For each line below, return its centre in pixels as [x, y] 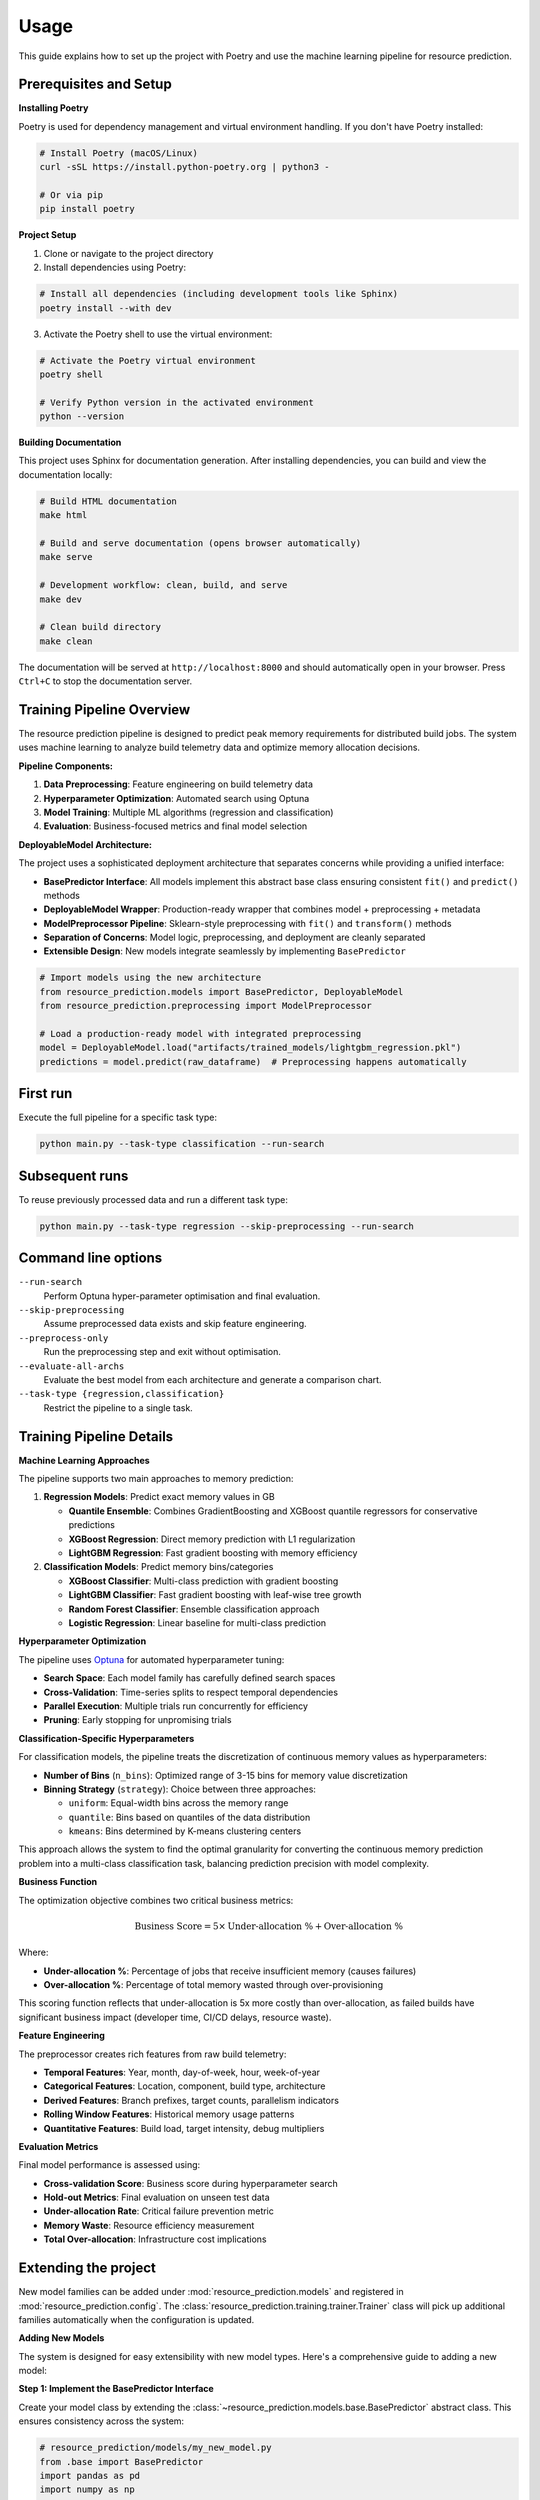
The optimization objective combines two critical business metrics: [156, 1900]
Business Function [58, 1882]
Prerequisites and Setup [95, 84]
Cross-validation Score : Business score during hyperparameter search [191, 2183]
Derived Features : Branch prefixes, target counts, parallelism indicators [191, 2100]
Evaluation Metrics [58, 2146]
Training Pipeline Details [96, 1436]
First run [45, 1093]
